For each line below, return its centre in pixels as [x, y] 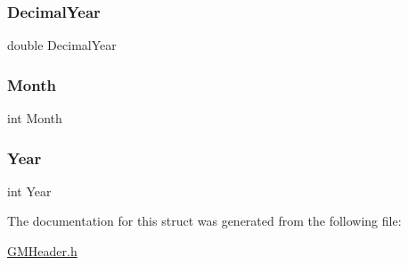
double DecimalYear [62, 45]
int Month [35, 118]
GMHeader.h [42, 251]
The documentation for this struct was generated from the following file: [204, 221]
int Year [29, 190]
